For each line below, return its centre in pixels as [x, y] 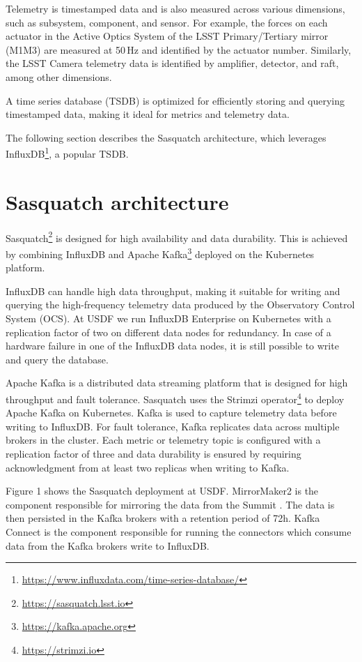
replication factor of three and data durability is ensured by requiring [154, 453]
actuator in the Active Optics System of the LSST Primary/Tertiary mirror [167, 36]
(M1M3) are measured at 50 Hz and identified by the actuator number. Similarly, [179, 49]
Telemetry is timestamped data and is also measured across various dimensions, [175, 8]
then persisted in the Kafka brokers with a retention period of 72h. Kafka [163, 518]
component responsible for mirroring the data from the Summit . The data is [170, 504]
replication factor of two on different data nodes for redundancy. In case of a [168, 332]
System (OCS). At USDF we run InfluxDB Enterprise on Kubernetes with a [168, 318]
